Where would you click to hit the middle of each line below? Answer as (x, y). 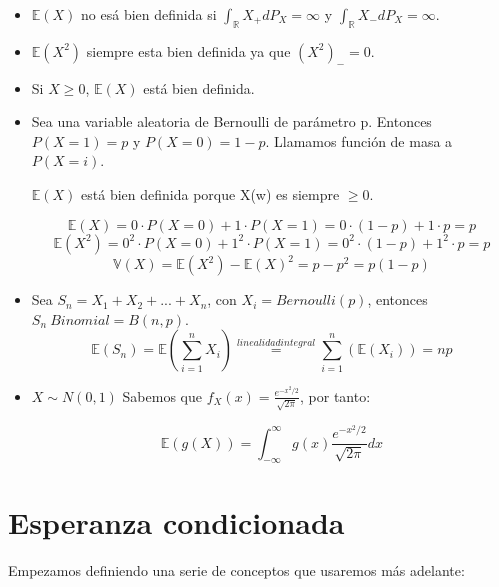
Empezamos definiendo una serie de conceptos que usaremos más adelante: (236, 569)
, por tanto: (335, 395)
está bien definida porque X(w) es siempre (210, 193)
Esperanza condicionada (176, 521)
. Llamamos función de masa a (359, 140)
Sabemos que (162, 395)
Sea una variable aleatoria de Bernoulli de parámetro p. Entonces (231, 121)
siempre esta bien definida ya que (188, 50)
